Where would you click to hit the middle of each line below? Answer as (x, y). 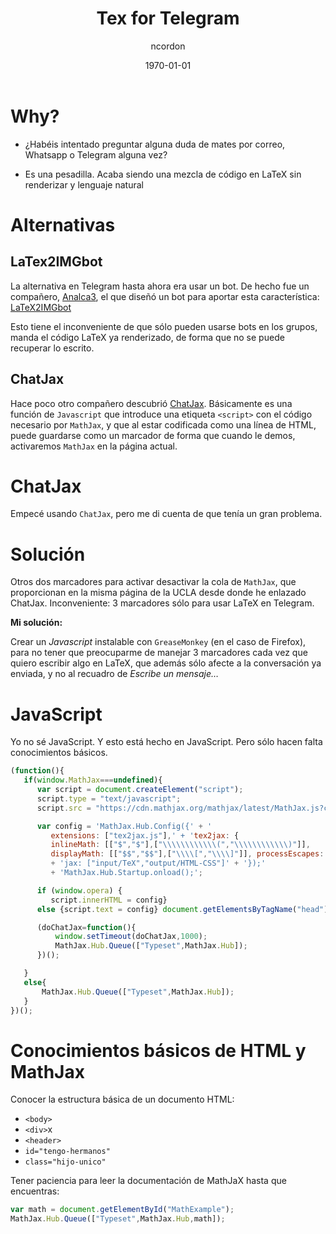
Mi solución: (36, 623)
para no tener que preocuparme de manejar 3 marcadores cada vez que (159, 653)
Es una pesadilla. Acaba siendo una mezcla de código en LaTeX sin (163, 174)
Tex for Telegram (168, 18)
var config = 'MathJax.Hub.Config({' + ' (124, 826)
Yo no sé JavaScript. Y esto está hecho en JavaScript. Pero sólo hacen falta (166, 742)
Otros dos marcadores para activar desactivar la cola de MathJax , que (153, 582)
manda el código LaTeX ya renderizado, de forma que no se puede (147, 337)
